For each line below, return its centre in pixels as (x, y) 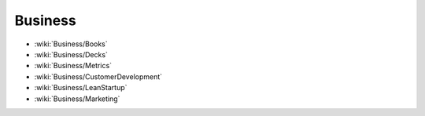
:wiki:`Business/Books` (71, 44)
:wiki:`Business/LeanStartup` (81, 88)
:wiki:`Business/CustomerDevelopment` (98, 76)
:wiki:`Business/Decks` (71, 54)
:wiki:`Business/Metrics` (73, 66)
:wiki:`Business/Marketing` (77, 99)
